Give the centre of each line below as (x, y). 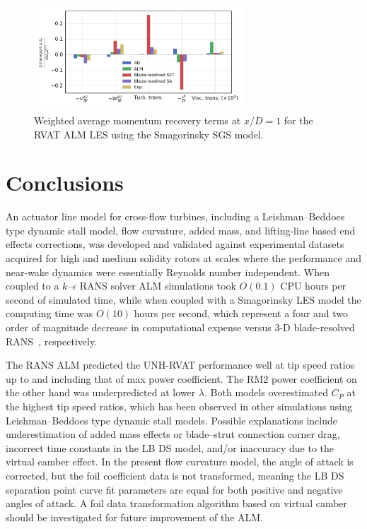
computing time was (49, 313)
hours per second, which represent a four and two (241, 313)
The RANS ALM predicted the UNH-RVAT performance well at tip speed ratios (180, 365)
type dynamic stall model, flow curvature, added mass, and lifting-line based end (181, 230)
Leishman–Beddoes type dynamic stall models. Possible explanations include (171, 420)
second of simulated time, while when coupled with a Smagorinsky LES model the (183, 299)
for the (298, 120)
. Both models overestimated (267, 392)
